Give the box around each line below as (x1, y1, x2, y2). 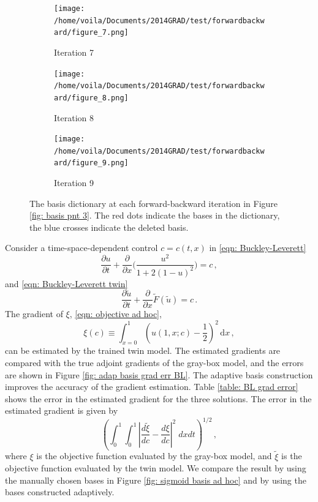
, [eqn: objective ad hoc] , (69, 307, 162, 320)
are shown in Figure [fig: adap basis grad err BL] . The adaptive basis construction (5, 368, 313, 381)
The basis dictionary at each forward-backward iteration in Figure (29, 197, 278, 209)
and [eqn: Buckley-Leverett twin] (5, 277, 128, 290)
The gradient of (5, 307, 63, 320)
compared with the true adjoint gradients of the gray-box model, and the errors (5, 356, 304, 369)
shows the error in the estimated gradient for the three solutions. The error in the (5, 392, 312, 405)
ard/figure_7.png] (54, 28, 129, 37)
